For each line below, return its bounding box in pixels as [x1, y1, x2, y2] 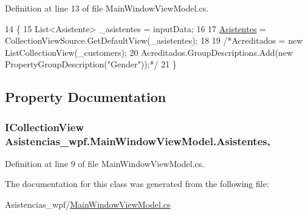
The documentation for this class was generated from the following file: [5, 177, 269, 190]
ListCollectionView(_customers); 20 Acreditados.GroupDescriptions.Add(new [5, 46, 293, 58]
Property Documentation [5, 87, 166, 106]
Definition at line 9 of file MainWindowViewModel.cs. [5, 157, 205, 169]
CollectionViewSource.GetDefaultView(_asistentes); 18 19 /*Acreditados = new [5, 34, 303, 47]
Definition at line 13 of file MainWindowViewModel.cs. [5, 2, 209, 14]
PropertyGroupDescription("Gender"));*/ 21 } [5, 58, 177, 70]
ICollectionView [5, 119, 84, 134]
